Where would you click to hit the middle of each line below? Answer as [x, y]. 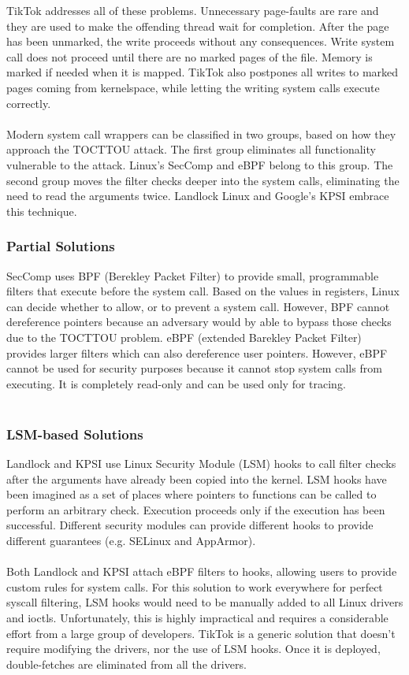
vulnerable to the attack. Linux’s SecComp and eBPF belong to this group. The [200, 164]
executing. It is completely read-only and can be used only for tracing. [176, 383]
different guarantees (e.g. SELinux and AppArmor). [131, 541]
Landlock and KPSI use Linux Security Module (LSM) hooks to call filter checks [201, 464]
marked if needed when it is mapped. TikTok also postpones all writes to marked [203, 72]
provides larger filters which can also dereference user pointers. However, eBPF [197, 352]
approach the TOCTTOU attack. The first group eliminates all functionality [191, 149]
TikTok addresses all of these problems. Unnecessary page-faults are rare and [193, 10]
